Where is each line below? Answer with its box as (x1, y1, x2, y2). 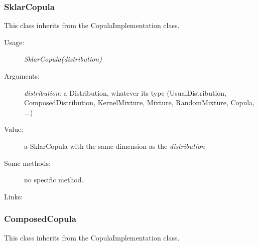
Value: (4, 124, 24, 134)
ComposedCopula (4, 212, 76, 225)
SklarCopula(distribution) (24, 54, 102, 64)
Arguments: (4, 71, 40, 81)
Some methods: (4, 157, 51, 168)
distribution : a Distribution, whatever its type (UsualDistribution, (24, 87, 226, 98)
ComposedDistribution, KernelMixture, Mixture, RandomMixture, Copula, (24, 97, 254, 108)
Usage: (4, 37, 25, 47)
